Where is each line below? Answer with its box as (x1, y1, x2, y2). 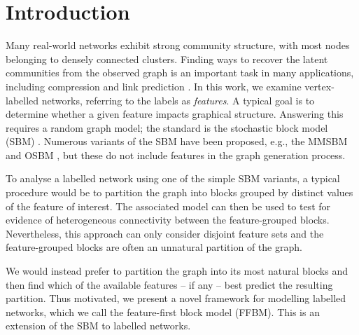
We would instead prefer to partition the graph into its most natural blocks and (6, 264, 348, 278)
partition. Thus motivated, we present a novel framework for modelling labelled (6, 291, 346, 306)
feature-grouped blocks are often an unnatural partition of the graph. (6, 240, 302, 254)
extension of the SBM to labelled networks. (6, 318, 191, 333)
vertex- (304, 78, 335, 93)
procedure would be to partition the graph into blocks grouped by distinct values (6, 185, 353, 200)
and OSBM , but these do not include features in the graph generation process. (6, 147, 346, 162)
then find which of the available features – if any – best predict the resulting (6, 277, 333, 292)
